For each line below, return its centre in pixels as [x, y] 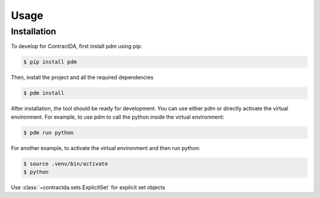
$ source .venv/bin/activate [66, 164]
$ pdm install [44, 93]
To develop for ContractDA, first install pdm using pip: [76, 46]
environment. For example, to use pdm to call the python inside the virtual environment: [118, 117]
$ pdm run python [49, 132]
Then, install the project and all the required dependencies [82, 78]
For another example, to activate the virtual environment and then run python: [106, 148]
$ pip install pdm [50, 62]
